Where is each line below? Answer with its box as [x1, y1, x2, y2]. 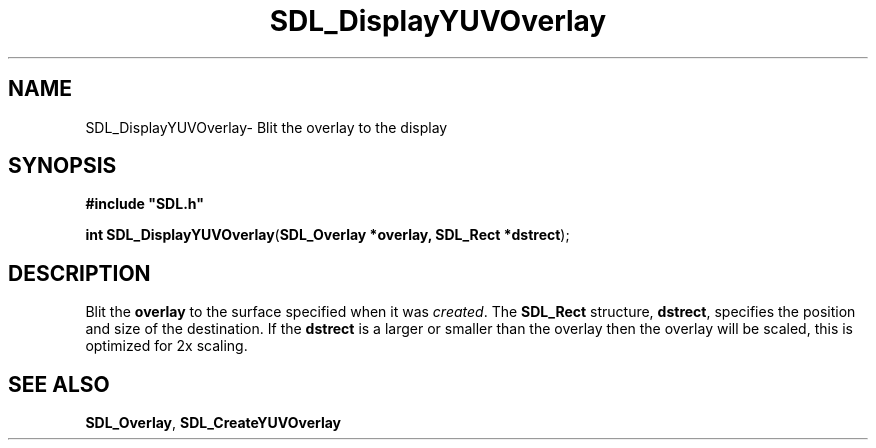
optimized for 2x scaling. [85, 337, 248, 355]
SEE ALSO [8, 371, 110, 397]
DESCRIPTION [8, 260, 151, 286]
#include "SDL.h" [85, 195, 204, 213]
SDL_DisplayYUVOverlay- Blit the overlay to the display [85, 118, 448, 136]
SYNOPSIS [8, 153, 117, 179]
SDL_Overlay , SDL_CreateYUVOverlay [85, 414, 342, 432]
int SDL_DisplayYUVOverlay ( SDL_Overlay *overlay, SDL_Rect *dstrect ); [85, 226, 570, 244]
